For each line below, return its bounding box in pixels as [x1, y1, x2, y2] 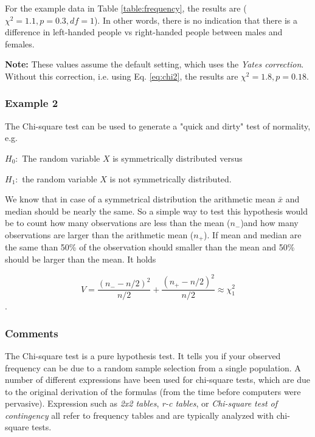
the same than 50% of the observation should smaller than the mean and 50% [5, 241, 295, 253]
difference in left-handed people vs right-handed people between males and [5, 26, 283, 38]
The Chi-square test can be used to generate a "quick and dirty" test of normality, [5, 119, 311, 132]
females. [5, 37, 35, 50]
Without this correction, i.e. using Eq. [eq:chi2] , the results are [5, 69, 238, 82]
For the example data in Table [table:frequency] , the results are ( [5, 2, 247, 14]
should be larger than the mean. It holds [5, 252, 156, 265]
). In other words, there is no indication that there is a [94, 13, 297, 26]
